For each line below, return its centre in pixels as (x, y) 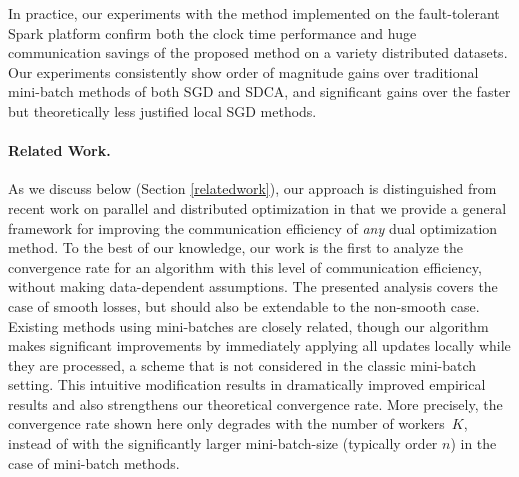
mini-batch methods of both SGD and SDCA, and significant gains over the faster (259, 91)
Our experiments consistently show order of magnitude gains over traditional (243, 71)
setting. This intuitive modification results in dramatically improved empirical (247, 384)
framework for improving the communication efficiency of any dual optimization (253, 227)
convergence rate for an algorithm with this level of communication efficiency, (245, 266)
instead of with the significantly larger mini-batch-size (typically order (223, 443)
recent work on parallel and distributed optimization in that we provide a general (257, 207)
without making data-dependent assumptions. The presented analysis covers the (253, 286)
